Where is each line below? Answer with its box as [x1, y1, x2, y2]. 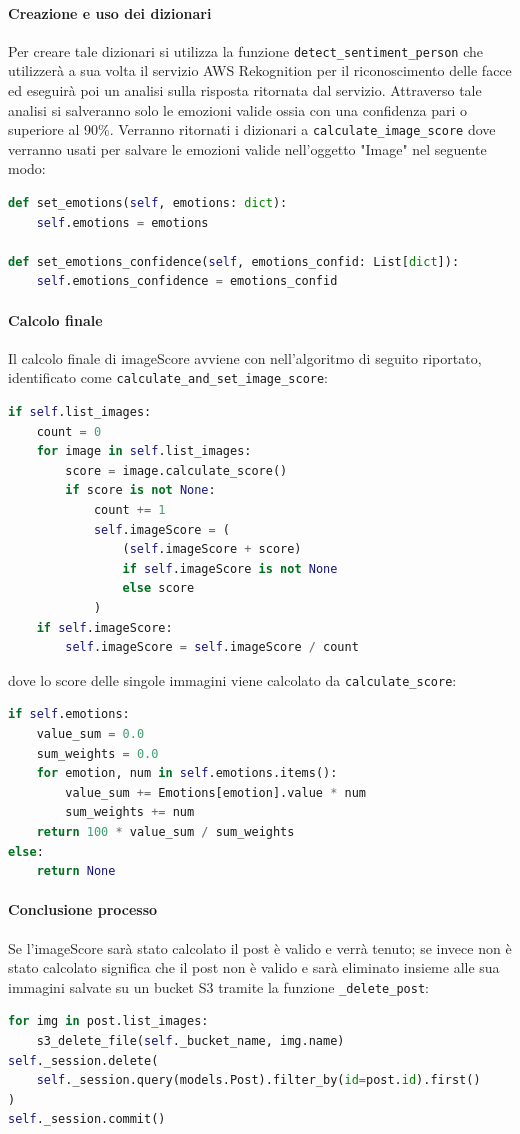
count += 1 [93, 503, 166, 518]
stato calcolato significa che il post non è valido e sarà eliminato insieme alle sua [8, 957, 500, 978]
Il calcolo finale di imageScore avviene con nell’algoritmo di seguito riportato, [8, 347, 482, 368]
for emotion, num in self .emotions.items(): [36, 766, 338, 781]
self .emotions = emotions [36, 215, 209, 230]
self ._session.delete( [8, 1053, 159, 1068]
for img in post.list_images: [8, 1014, 209, 1029]
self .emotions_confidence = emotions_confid [36, 274, 338, 289]
